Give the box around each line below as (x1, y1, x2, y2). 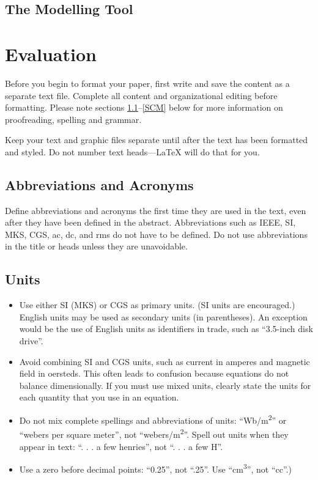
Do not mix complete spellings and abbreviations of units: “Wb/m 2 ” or (19, 412, 287, 426)
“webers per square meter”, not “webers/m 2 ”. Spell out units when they (19, 426, 289, 440)
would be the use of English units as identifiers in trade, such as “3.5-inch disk (19, 322, 313, 335)
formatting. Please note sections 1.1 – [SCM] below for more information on (5, 101, 283, 114)
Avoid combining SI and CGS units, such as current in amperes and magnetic (19, 355, 310, 367)
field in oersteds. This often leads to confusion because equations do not (19, 367, 289, 380)
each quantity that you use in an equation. (19, 391, 179, 404)
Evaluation (5, 41, 97, 66)
